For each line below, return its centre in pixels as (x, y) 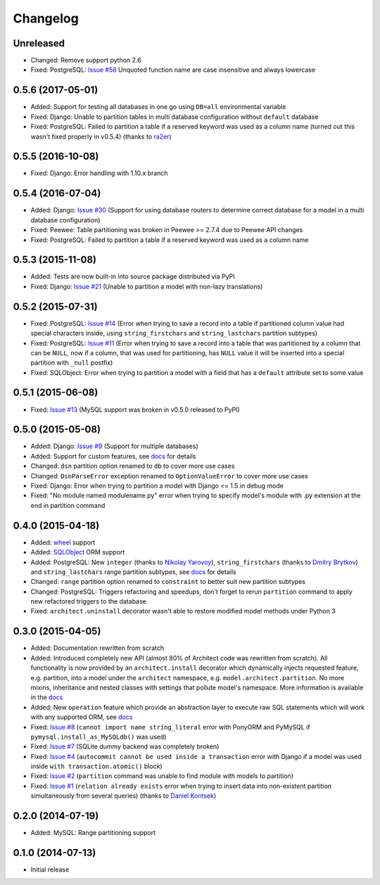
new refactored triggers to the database (89, 601)
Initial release (50, 870)
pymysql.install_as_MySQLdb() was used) (99, 737)
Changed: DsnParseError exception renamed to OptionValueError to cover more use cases (170, 476)
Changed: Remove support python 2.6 (86, 61)
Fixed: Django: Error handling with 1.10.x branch (99, 173)
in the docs (47, 697)
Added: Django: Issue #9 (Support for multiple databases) (114, 446)
